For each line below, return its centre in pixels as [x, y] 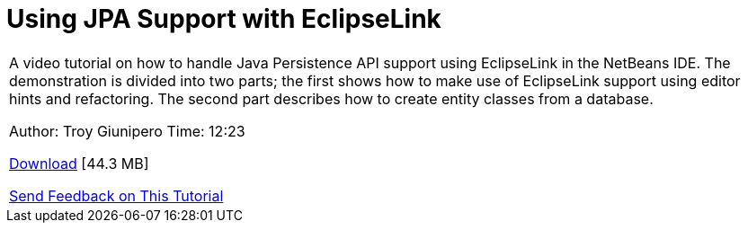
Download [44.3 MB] [79, 163]
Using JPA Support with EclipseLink [224, 19]
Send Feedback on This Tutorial [116, 195]
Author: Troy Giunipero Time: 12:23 [127, 131]
